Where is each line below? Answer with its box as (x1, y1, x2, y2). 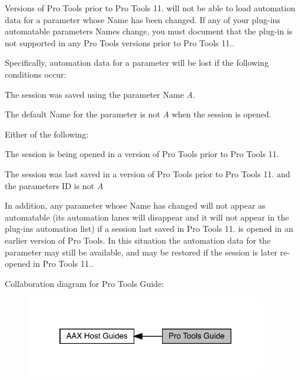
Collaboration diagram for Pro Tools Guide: (5, 277, 164, 289)
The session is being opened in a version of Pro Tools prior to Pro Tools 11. (5, 148, 279, 160)
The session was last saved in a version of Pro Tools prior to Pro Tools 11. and (5, 167, 291, 180)
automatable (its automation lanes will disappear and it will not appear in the (5, 210, 289, 223)
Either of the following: (5, 127, 89, 140)
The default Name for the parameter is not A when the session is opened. (5, 108, 272, 120)
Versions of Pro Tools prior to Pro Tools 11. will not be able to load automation (5, 2, 295, 14)
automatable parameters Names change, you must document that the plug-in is (5, 25, 293, 37)
